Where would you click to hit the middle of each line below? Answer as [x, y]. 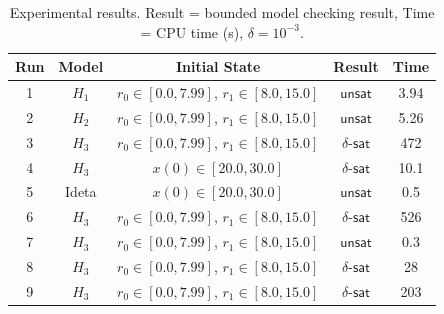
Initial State [218, 66]
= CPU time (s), [192, 31]
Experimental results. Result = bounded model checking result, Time [222, 12]
